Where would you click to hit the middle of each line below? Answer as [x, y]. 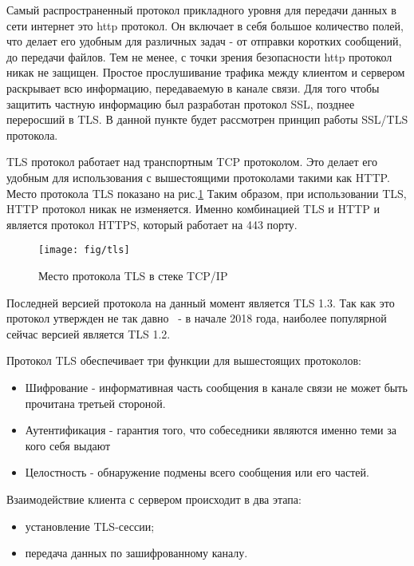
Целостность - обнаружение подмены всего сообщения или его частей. [197, 472]
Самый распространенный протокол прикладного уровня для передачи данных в [201, 10]
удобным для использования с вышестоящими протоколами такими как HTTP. [198, 177]
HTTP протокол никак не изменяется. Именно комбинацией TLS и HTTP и [193, 209]
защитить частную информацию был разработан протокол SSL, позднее [181, 103]
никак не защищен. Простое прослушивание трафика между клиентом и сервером [206, 72]
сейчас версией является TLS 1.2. [89, 333]
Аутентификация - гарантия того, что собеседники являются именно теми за [211, 430]
